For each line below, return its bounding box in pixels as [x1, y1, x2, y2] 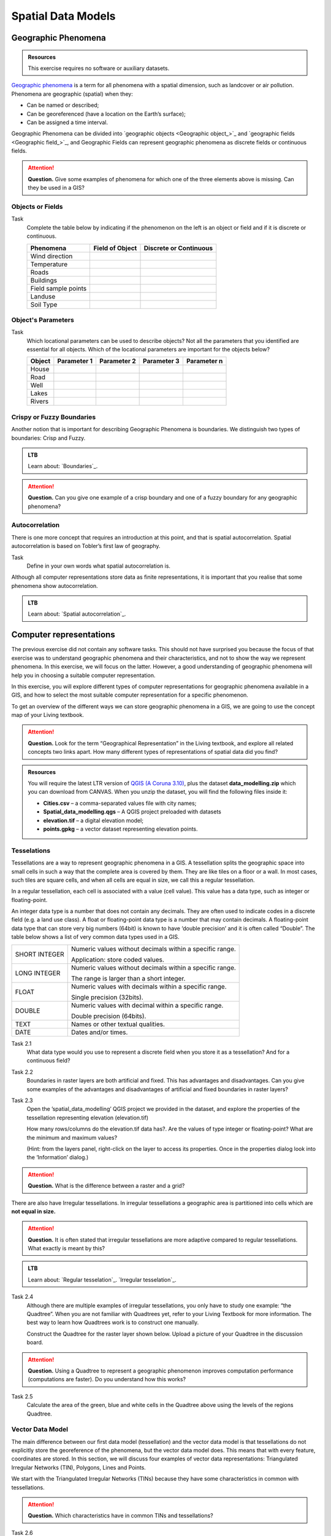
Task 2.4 [11, 1293, 34, 1301]
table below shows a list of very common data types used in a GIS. [11, 933, 180, 941]
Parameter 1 [57, 357, 93, 366]
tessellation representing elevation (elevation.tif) [26, 1114, 148, 1121]
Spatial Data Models [11, 9, 116, 23]
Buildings [30, 276, 58, 284]
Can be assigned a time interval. [26, 119, 108, 126]
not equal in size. [11, 1207, 56, 1215]
